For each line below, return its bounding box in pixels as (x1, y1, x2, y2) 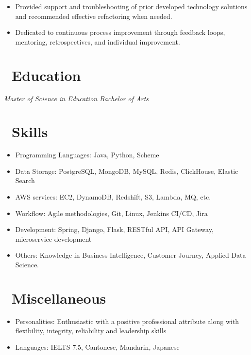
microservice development (15, 233, 92, 244)
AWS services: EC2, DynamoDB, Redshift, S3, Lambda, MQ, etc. (15, 192, 211, 201)
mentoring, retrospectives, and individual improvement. (15, 36, 180, 46)
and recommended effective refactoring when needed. (15, 11, 172, 21)
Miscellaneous (12, 288, 106, 308)
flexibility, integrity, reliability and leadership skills (15, 325, 167, 336)
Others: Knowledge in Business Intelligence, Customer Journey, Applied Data (15, 250, 246, 260)
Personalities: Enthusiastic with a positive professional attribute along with (15, 316, 239, 326)
